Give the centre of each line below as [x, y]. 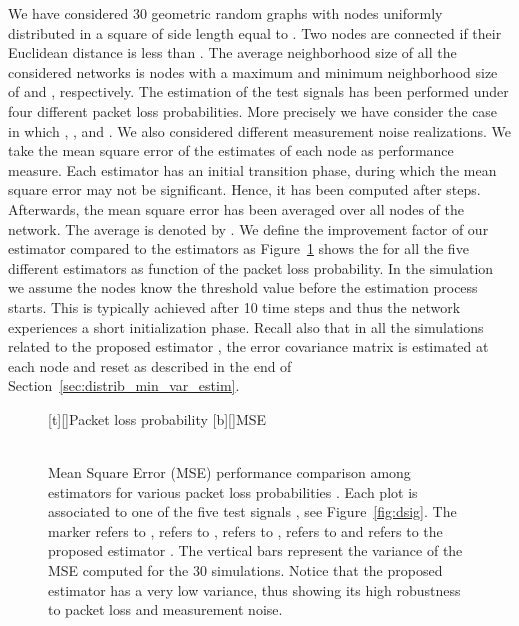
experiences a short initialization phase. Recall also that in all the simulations [246, 326]
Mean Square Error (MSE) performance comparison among [229, 472]
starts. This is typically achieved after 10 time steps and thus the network [234, 306]
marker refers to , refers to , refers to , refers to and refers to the [245, 530]
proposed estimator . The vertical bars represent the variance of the [255, 550]
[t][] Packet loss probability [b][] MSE [157, 418]
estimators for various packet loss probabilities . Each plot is [233, 491]
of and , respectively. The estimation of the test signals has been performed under [258, 91]
